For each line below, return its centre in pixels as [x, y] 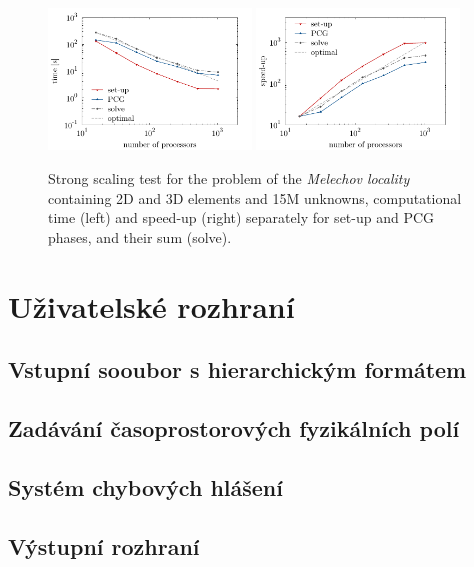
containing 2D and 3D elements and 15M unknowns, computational [255, 197]
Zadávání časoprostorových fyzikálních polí [234, 427]
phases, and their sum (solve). [140, 236]
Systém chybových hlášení [145, 486]
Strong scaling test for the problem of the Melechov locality [229, 178]
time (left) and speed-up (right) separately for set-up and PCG [241, 217]
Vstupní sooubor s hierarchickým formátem [237, 369]
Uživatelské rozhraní [151, 305]
